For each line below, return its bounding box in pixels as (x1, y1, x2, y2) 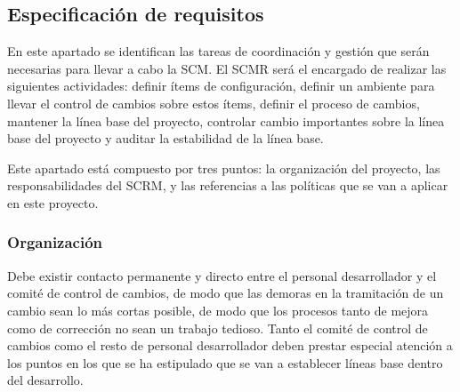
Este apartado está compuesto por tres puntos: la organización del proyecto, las (7, 158, 440, 177)
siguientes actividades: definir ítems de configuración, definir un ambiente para (7, 76, 435, 95)
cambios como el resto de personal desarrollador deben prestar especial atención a (7, 336, 453, 355)
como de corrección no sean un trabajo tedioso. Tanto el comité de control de (7, 318, 428, 337)
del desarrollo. (7, 371, 84, 389)
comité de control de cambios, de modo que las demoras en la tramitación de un (7, 284, 444, 302)
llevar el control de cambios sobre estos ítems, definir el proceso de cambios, (7, 93, 420, 112)
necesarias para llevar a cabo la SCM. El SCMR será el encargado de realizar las (7, 59, 447, 77)
